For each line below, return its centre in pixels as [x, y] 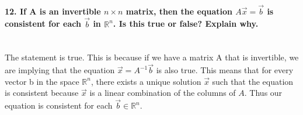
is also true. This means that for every [225, 70]
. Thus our [263, 93]
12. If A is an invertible [53, 11]
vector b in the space [42, 81]
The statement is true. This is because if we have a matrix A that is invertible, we [152, 57]
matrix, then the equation [179, 11]
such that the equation [253, 81]
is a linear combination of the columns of [163, 93]
